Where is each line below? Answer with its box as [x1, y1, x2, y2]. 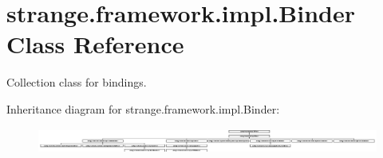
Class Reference [6, 28, 184, 60]
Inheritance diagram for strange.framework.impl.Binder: [6, 100, 280, 117]
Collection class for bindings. [6, 74, 147, 91]
